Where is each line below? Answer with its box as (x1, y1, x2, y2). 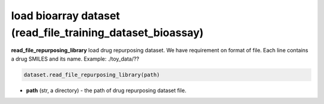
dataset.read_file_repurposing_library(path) (23, 71, 160, 78)
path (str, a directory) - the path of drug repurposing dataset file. (26, 87, 187, 94)
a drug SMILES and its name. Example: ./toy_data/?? (11, 55, 139, 63)
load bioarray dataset (11, 9, 120, 22)
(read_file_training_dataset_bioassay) (11, 26, 204, 39)
